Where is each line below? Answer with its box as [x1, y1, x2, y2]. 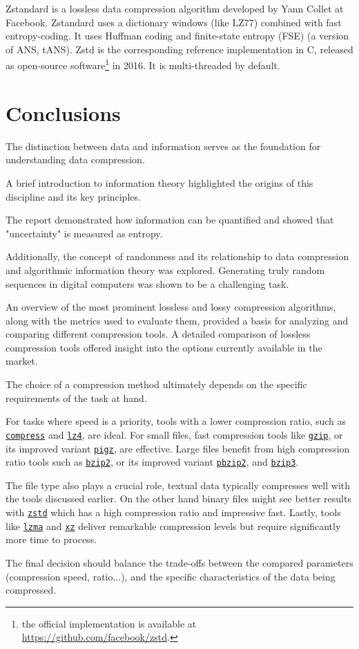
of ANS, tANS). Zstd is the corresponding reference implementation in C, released [6, 42, 353, 56]
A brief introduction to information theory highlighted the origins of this [6, 175, 313, 190]
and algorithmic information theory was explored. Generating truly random [6, 262, 325, 277]
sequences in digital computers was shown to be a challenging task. [6, 276, 289, 291]
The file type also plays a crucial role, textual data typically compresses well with [6, 477, 351, 492]
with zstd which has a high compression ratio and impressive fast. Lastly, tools [6, 505, 341, 519]
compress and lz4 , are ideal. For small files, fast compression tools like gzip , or [6, 427, 343, 441]
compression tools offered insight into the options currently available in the [6, 340, 322, 354]
